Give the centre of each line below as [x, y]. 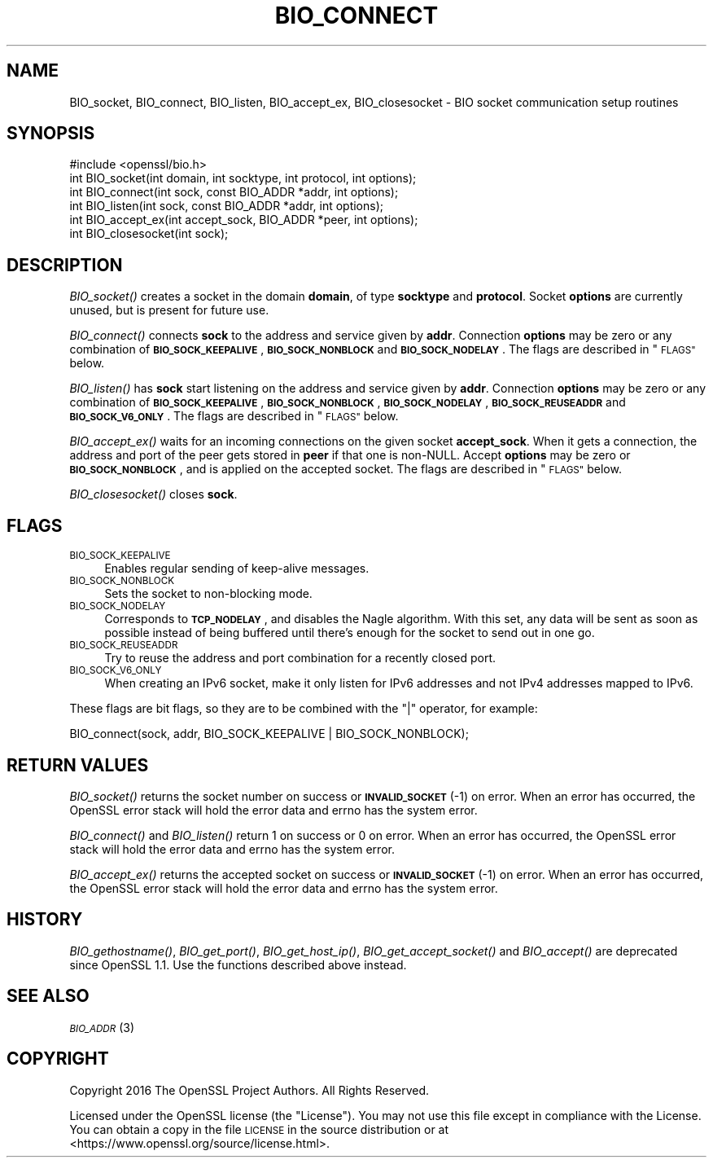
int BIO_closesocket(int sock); [149, 234]
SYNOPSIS [51, 134]
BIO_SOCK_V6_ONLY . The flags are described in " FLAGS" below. [234, 416]
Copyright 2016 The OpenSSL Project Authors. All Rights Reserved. [249, 1090]
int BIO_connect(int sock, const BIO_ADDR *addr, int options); [234, 192]
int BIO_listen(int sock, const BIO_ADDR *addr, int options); [226, 206]
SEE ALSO [48, 996]
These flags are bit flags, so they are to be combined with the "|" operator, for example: [304, 709]
